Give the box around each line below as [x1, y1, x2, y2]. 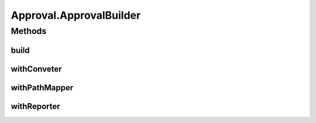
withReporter [11, 101, 61, 111]
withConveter [11, 64, 62, 74]
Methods [11, 26, 47, 36]
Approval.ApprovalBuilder [11, 9, 141, 22]
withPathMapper [11, 83, 73, 93]
